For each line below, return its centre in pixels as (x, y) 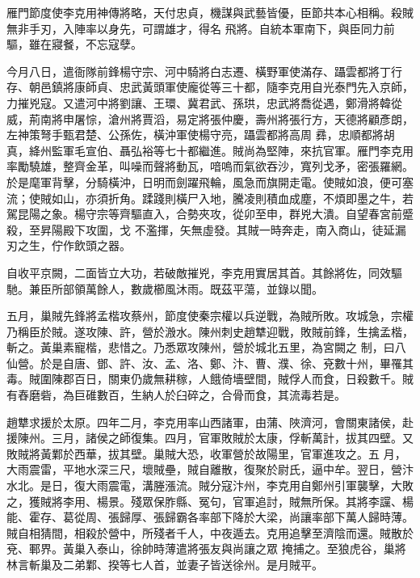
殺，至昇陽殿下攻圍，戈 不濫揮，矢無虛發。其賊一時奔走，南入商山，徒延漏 (206, 229)
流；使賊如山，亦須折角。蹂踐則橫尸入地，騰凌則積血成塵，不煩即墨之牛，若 (210, 198)
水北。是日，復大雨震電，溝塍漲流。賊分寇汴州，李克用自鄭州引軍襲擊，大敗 (210, 485)
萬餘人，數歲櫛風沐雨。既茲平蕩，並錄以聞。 (204, 288)
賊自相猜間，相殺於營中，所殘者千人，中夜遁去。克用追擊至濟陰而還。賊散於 (210, 532)
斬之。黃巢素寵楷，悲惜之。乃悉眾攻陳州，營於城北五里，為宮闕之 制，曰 (201, 347)
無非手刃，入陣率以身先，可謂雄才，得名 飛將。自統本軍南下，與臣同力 (195, 28)
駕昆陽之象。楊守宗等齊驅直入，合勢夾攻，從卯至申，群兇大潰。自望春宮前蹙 (210, 214)
